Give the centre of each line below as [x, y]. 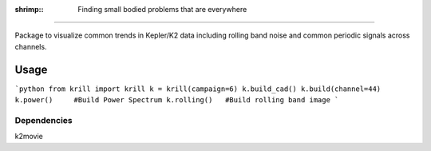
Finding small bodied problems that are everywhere [162, 9]
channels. [31, 46]
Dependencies [44, 120]
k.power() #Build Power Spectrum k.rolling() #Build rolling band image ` [177, 100]
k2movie [29, 137]
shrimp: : [29, 9]
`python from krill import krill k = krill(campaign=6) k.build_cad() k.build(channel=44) [198, 89]
